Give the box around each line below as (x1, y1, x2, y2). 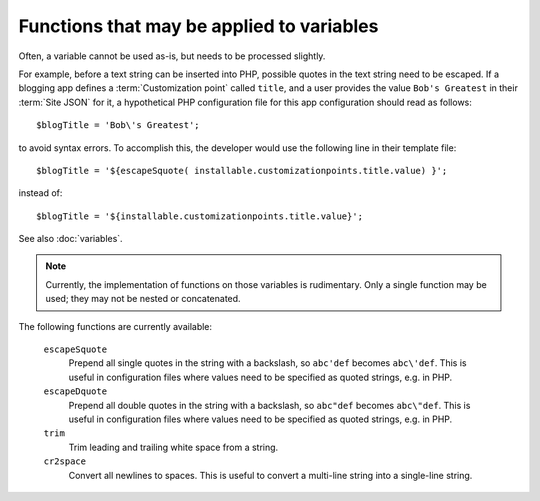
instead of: (18, 187, 63, 199)
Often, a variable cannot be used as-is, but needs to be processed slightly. (18, 50, 326, 62)
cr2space (43, 456, 87, 467)
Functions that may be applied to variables (18, 15, 379, 37)
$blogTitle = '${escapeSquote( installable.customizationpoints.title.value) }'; (36, 165, 448, 176)
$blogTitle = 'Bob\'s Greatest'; (36, 120, 200, 131)
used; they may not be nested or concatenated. (45, 293, 241, 305)
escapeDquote (43, 386, 108, 397)
